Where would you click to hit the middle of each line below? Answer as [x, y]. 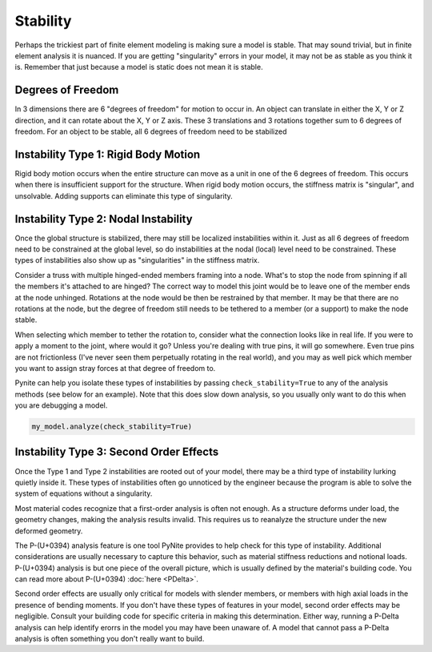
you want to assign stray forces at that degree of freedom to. [115, 368]
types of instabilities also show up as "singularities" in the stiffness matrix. [137, 260]
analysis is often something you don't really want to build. [110, 639]
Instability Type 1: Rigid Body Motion [108, 154]
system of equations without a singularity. [84, 493]
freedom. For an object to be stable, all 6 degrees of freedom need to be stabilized [151, 131]
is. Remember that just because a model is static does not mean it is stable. [139, 67]
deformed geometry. [49, 531]
